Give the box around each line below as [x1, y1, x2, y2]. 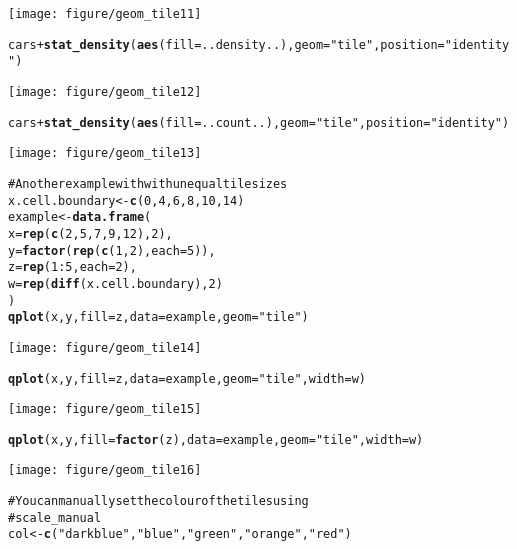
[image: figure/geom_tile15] [8, 402, 202, 417]
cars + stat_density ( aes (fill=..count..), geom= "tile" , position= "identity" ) [8, 115, 510, 130]
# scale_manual [8, 510, 102, 525]
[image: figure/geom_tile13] [8, 146, 202, 161]
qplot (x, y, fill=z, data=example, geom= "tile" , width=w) [8, 371, 367, 386]
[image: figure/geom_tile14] [8, 340, 202, 355]
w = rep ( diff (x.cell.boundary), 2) [8, 276, 223, 291]
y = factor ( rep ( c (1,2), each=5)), [8, 243, 216, 258]
